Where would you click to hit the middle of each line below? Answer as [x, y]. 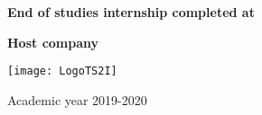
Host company [53, 42]
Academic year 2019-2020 [77, 99]
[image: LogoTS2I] [62, 71]
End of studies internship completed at [131, 12]
